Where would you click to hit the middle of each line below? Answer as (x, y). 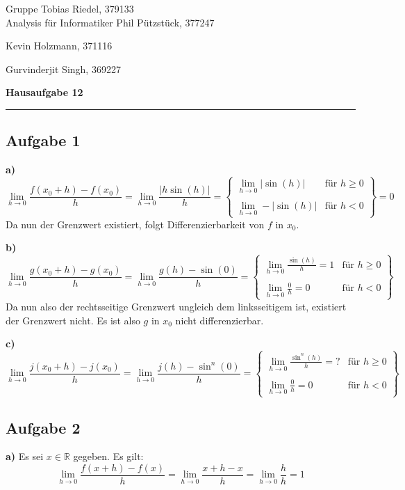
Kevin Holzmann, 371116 (59, 46)
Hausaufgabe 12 (44, 92)
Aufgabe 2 (43, 427)
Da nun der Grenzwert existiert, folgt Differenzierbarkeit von (135, 224)
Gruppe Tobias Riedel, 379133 (70, 8)
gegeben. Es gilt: (108, 456)
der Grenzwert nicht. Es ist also (73, 320)
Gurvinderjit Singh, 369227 (63, 69)
